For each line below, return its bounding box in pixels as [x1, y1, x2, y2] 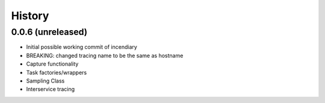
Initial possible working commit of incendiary [26, 43, 138, 51]
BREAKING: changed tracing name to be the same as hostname [26, 52, 184, 59]
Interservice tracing [26, 86, 75, 93]
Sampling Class [26, 77, 65, 84]
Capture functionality [26, 60, 79, 67]
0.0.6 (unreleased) [11, 27, 88, 37]
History [11, 9, 49, 22]
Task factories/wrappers [26, 69, 87, 76]
